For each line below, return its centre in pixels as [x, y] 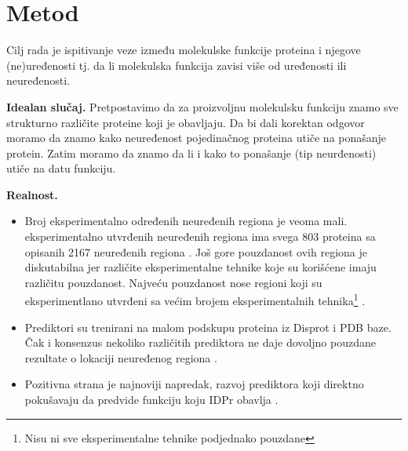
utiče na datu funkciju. [61, 168]
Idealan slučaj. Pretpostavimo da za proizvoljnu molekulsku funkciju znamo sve [202, 106]
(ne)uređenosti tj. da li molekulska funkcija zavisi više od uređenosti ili [177, 65]
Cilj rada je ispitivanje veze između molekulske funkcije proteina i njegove [184, 50]
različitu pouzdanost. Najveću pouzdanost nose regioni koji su [173, 282]
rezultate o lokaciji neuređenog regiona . [121, 357]
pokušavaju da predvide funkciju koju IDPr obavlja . [151, 400]
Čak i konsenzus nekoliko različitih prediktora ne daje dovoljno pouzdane [200, 342]
